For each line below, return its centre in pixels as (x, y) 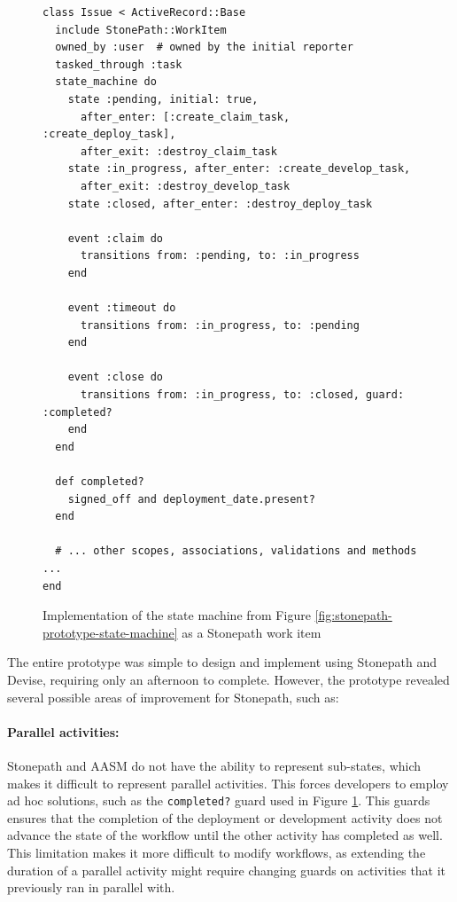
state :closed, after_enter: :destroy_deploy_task (220, 204)
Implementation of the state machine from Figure (177, 615)
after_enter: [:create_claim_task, (185, 117)
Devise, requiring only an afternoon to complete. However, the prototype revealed (228, 679)
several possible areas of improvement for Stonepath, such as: (173, 697)
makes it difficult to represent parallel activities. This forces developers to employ (228, 783)
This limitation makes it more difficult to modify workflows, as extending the (217, 852)
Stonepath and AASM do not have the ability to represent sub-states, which (214, 765)
